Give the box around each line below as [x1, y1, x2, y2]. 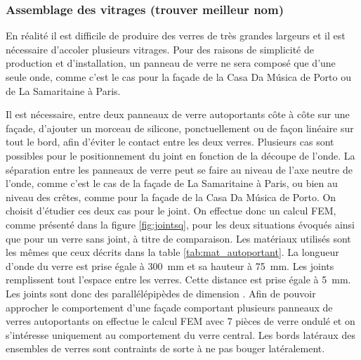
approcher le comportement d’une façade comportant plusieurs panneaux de [6, 300, 333, 314]
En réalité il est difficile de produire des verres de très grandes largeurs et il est [6, 28, 346, 43]
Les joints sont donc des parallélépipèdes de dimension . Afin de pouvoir [6, 285, 316, 300]
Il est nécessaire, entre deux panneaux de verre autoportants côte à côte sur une [6, 107, 350, 122]
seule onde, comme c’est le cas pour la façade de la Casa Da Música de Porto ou [6, 70, 351, 84]
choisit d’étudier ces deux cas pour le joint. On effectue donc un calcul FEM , [6, 203, 336, 218]
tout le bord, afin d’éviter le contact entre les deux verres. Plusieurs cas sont [6, 134, 334, 149]
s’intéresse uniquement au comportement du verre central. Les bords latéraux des [6, 327, 355, 342]
